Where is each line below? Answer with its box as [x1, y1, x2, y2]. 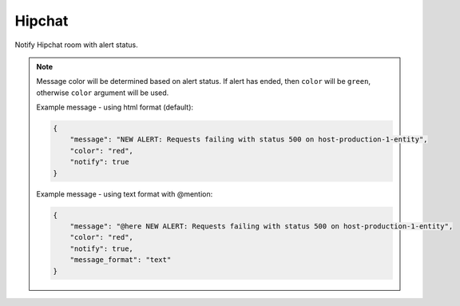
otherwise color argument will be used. [36, 88, 169, 97]
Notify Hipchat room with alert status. [14, 40, 139, 50]
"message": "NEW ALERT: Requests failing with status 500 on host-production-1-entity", [69, 135, 428, 144]
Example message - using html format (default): [36, 102, 194, 112]
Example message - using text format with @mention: [36, 189, 213, 199]
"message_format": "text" [69, 256, 172, 264]
